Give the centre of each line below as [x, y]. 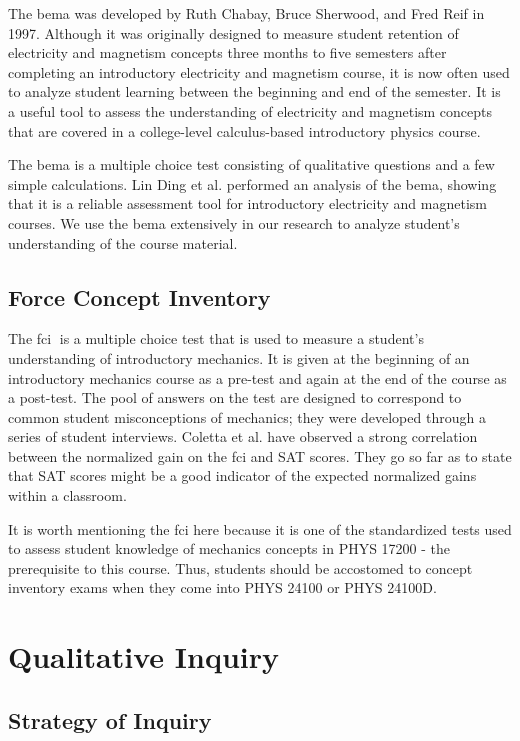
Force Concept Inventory [139, 296]
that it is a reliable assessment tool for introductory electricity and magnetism [247, 203]
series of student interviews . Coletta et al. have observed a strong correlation [243, 436]
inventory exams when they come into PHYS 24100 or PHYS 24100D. [222, 587]
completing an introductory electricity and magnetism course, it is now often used [259, 71]
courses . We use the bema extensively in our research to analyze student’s [234, 222]
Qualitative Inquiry [143, 656]
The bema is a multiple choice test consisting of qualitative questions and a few [251, 164]
